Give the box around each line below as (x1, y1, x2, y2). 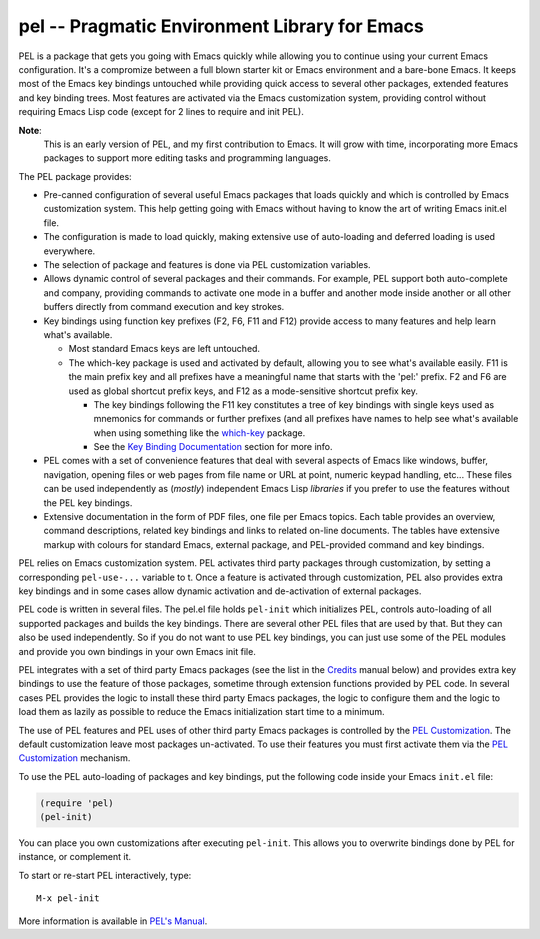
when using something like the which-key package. (93, 426, 306, 439)
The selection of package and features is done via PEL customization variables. (43, 259, 371, 271)
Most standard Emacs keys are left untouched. (68, 343, 260, 355)
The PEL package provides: (18, 170, 132, 182)
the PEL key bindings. (43, 496, 133, 509)
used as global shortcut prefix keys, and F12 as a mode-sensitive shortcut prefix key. (68, 385, 419, 397)
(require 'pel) (39, 797, 114, 809)
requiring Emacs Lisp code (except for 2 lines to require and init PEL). (18, 106, 304, 118)
